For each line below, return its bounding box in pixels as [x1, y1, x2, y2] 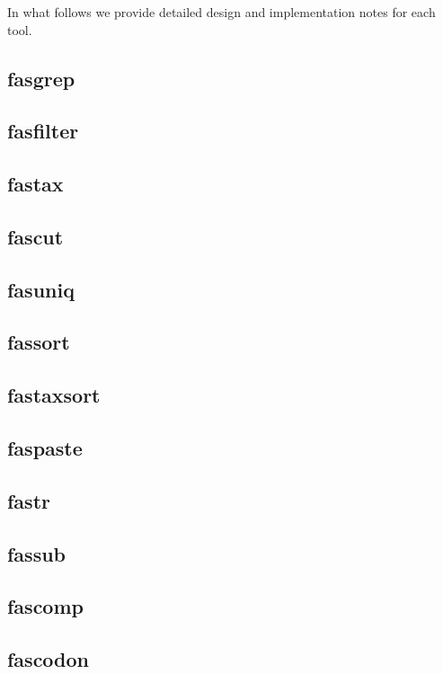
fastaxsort [7, 381, 101, 409]
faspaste [7, 434, 83, 462]
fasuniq [7, 275, 75, 303]
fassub [7, 539, 66, 567]
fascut [7, 222, 64, 250]
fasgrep [7, 64, 75, 92]
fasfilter [7, 117, 79, 145]
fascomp [7, 592, 84, 620]
